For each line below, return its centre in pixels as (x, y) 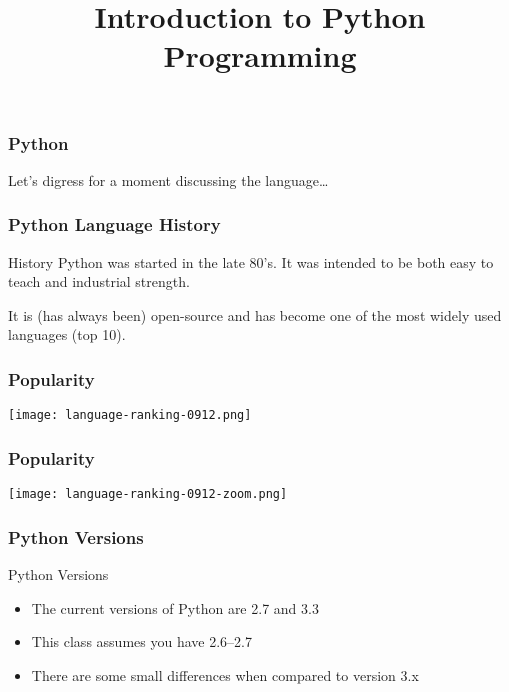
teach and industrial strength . (99, 281)
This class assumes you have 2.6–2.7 (141, 641)
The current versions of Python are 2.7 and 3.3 (175, 607)
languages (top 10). (67, 334)
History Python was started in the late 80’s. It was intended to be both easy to (251, 261)
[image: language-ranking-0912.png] (130, 415)
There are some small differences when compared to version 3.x (225, 674)
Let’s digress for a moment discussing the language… (168, 179)
